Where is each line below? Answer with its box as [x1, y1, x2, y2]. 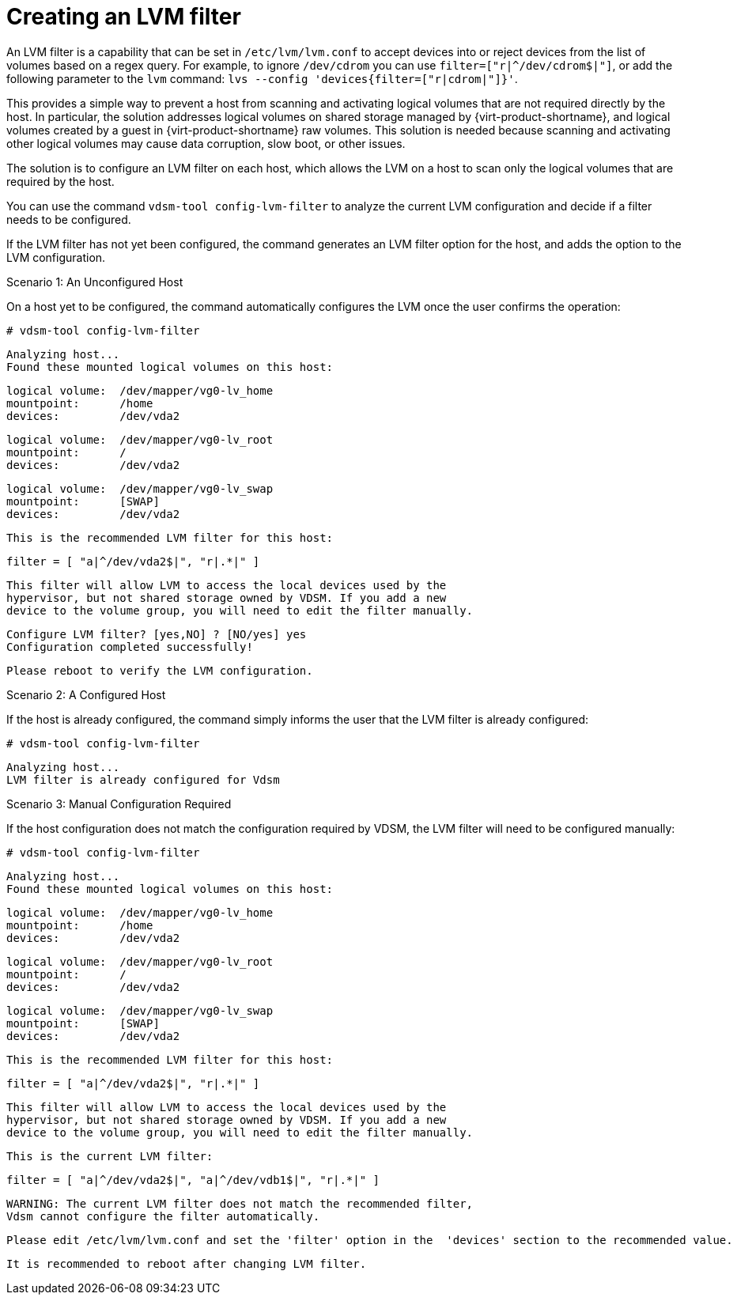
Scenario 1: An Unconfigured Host [6, 274, 183, 289]
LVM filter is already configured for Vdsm [6, 773, 280, 786]
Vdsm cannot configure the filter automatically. [6, 1209, 320, 1223]
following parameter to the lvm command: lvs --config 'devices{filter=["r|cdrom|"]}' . [6, 71, 518, 85]
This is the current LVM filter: [6, 1149, 214, 1163]
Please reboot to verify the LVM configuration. [6, 664, 313, 677]
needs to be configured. [6, 212, 131, 226]
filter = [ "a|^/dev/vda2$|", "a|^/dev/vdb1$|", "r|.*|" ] [6, 1173, 380, 1186]
